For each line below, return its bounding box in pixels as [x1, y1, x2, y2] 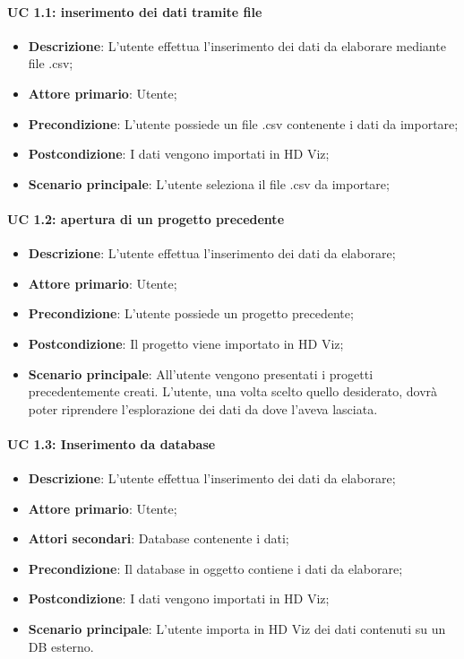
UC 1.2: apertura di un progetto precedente [7, 209, 285, 228]
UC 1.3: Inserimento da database [7, 434, 216, 453]
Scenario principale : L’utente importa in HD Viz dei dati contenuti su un [28, 620, 446, 638]
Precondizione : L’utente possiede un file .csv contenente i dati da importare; [28, 114, 459, 133]
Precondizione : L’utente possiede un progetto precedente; [28, 304, 354, 323]
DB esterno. [28, 637, 94, 655]
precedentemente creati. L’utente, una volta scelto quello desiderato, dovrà [28, 382, 438, 401]
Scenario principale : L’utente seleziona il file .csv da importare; [28, 174, 390, 193]
